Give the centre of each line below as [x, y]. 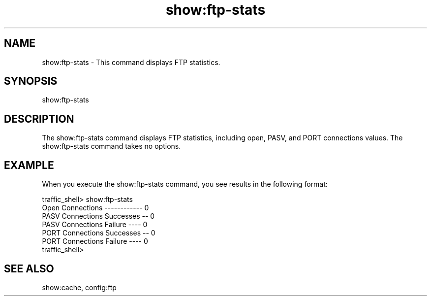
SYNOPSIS [31, 81]
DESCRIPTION [39, 119]
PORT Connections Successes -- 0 [99, 233]
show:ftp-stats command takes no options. [111, 146]
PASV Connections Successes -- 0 [98, 216]
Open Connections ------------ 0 [95, 208]
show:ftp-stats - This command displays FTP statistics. [131, 62]
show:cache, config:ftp [79, 287]
